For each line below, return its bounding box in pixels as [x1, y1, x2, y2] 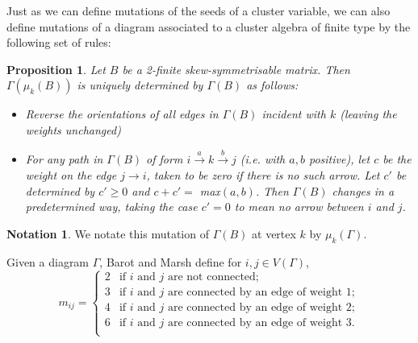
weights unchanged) [25, 121, 121, 138]
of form [146, 151, 183, 167]
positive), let [308, 151, 370, 167]
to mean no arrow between [234, 198, 364, 215]
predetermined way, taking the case [25, 198, 198, 215]
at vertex [252, 225, 296, 242]
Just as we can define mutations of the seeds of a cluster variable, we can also [6, 2, 391, 19]
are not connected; [167, 271, 259, 283]
